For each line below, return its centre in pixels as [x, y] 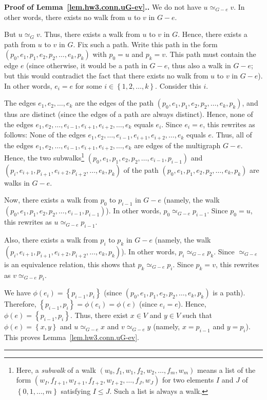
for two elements [188, 380]
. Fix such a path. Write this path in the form [145, 44]
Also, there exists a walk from [51, 239]
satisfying [76, 391]
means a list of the [226, 369]
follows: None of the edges [45, 135]
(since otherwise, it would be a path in [87, 65]
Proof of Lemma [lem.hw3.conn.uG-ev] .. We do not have [103, 7]
